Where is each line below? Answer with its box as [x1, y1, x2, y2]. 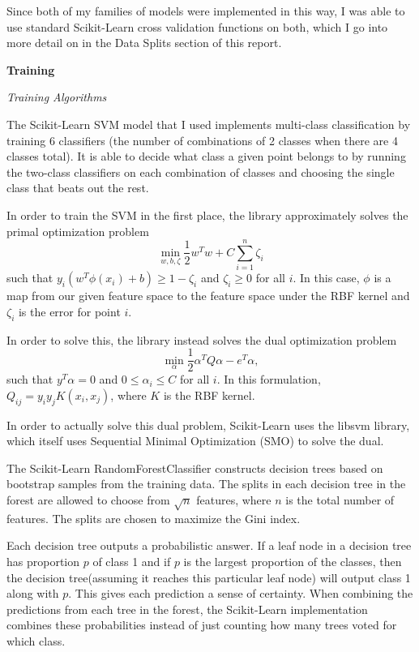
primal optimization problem [6, 222, 149, 239]
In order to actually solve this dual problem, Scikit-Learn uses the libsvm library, [6, 416, 410, 433]
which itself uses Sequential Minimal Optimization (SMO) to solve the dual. [6, 432, 384, 449]
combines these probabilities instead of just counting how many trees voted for [6, 616, 397, 633]
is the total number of [285, 491, 395, 508]
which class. [6, 632, 66, 649]
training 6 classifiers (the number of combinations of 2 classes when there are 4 [6, 131, 398, 148]
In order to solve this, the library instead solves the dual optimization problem [6, 331, 397, 348]
